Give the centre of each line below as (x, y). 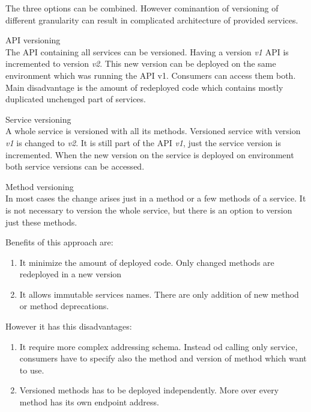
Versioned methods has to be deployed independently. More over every (149, 390)
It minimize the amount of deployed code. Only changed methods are (147, 262)
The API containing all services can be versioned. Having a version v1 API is (147, 51)
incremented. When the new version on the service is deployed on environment (150, 154)
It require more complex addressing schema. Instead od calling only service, (159, 346)
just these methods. (41, 222)
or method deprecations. (64, 306)
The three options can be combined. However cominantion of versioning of (142, 8)
